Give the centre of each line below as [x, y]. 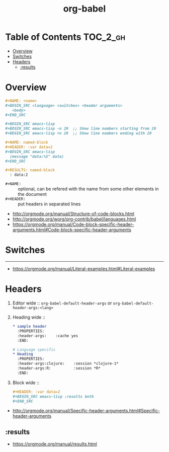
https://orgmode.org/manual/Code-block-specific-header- [73, 224]
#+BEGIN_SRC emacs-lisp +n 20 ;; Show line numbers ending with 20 [78, 133]
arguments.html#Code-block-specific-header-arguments [72, 230]
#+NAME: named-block [27, 142]
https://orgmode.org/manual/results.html [55, 444]
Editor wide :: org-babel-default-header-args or [62, 303]
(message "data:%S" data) [37, 157]
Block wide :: [26, 383]
